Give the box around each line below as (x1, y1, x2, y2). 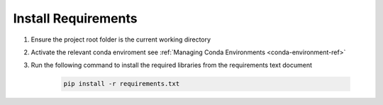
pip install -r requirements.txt (63, 80, 180, 88)
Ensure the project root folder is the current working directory (30, 35, 211, 44)
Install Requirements (13, 11, 138, 26)
